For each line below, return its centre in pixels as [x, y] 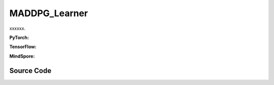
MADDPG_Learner [49, 13]
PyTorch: [19, 37]
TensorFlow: [23, 47]
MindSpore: [22, 56]
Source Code [30, 71]
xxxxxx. [17, 28]
